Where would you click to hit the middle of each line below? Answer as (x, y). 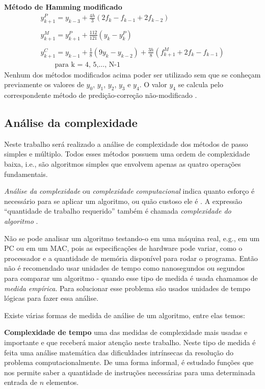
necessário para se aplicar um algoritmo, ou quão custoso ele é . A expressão (123, 201)
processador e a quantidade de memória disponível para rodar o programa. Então (131, 258)
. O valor (153, 84)
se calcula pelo (201, 84)
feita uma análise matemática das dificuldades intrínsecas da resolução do (119, 352)
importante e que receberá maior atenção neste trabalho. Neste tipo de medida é (130, 342)
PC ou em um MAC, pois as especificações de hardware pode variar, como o (123, 248)
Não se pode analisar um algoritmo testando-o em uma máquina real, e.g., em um (132, 238)
